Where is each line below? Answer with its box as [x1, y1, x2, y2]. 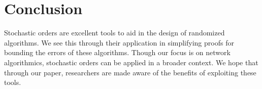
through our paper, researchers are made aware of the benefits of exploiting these [4, 67, 256, 77]
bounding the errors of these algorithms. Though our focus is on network [4, 47, 231, 58]
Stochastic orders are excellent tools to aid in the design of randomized [4, 27, 225, 38]
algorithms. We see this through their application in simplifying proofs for [4, 37, 234, 48]
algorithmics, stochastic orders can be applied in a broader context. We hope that [4, 57, 258, 67]
